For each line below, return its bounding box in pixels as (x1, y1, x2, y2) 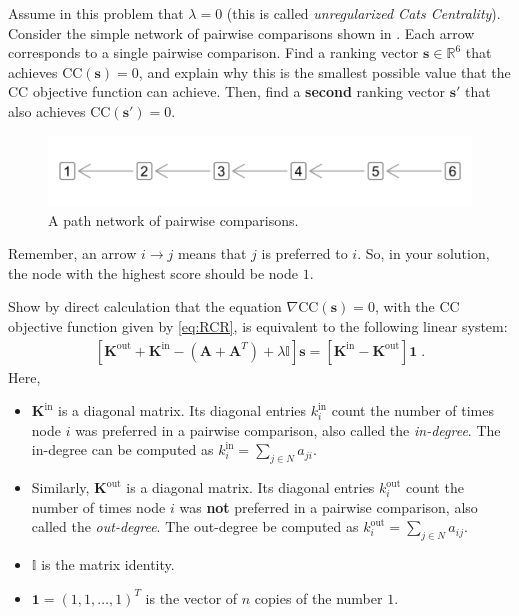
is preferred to (261, 243, 348, 264)
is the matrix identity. (41, 554, 175, 575)
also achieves (8, 100, 86, 121)
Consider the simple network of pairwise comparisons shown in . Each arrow (8, 22, 475, 43)
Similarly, (31, 477, 90, 498)
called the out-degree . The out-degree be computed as (31, 516, 359, 537)
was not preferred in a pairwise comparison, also (179, 496, 478, 517)
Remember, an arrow (8, 243, 137, 264)
